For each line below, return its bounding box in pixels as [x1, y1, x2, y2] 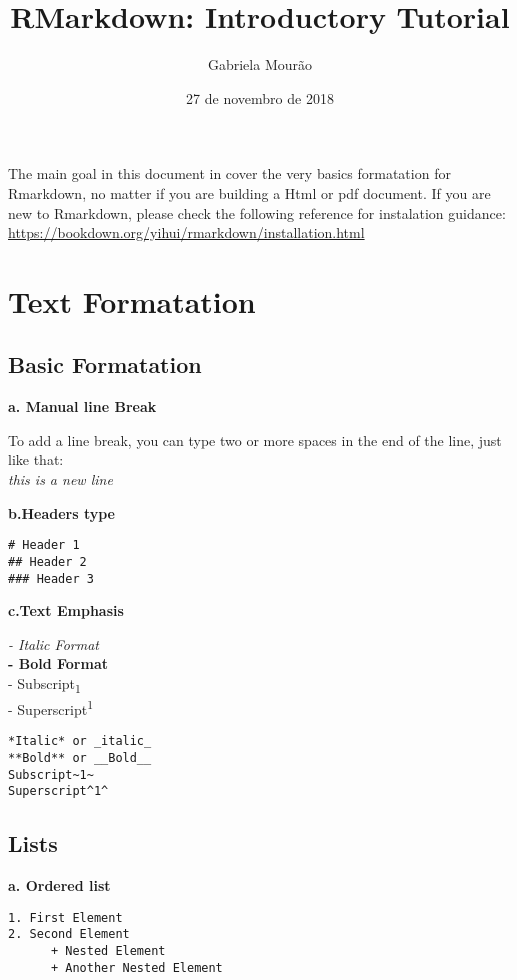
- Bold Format [8, 653, 108, 674]
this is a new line [8, 469, 113, 490]
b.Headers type [8, 502, 115, 523]
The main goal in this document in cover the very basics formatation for [8, 163, 451, 184]
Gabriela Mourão [207, 54, 313, 75]
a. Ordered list [8, 875, 111, 896]
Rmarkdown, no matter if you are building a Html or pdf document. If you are [8, 182, 491, 203]
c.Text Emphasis [8, 600, 124, 621]
